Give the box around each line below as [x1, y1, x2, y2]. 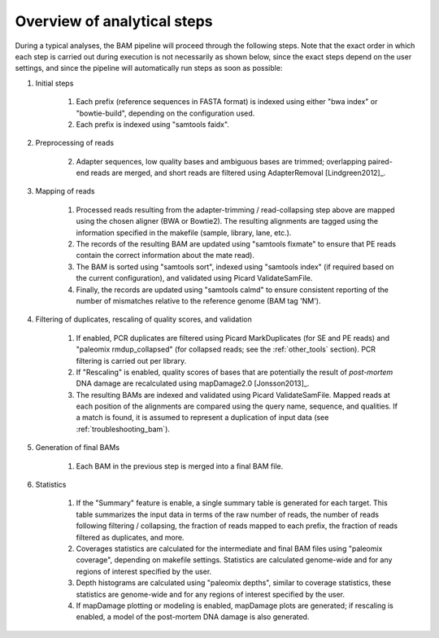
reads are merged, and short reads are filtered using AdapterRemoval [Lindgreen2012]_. [90, 168, 386, 178]
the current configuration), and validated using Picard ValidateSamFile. [76, 273, 313, 283]
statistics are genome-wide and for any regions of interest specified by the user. [76, 589, 346, 599]
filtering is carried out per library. [76, 356, 187, 365]
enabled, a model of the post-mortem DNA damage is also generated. [76, 612, 310, 622]
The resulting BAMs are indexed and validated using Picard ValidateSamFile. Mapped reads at [76, 390, 390, 400]
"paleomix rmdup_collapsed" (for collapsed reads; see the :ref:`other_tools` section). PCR [76, 344, 376, 354]
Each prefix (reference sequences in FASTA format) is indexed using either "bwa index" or [76, 97, 378, 107]
